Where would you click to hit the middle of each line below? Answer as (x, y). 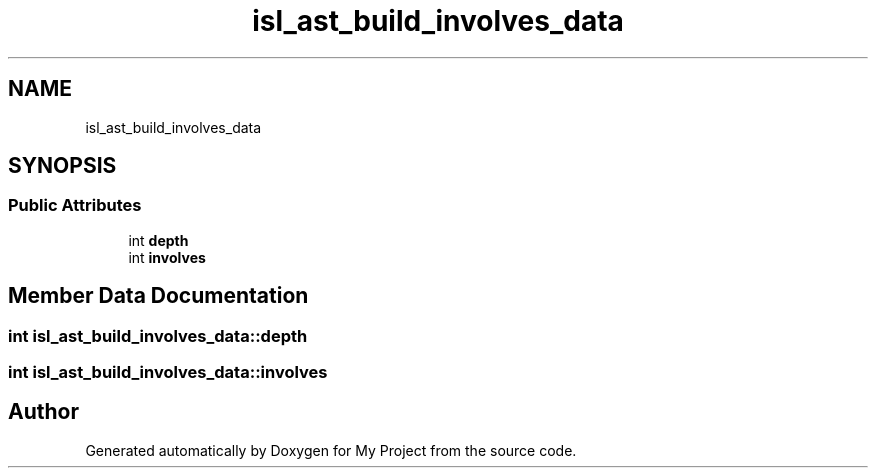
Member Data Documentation (158, 296)
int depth (158, 240)
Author (43, 412)
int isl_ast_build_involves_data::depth (158, 335)
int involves (167, 257)
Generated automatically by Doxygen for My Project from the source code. (331, 450)
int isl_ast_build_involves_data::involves (168, 372)
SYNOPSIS (62, 166)
